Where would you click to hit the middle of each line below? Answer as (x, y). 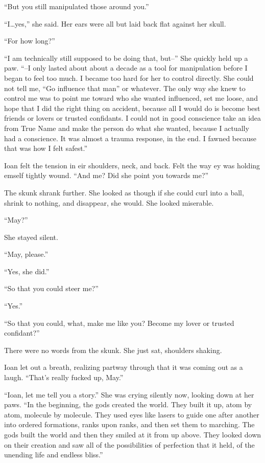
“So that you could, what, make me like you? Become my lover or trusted (119, 323)
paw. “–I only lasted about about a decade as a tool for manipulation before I (126, 68)
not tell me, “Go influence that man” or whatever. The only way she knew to (125, 88)
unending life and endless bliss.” (54, 455)
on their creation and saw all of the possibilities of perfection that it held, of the (129, 444)
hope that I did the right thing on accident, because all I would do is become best (132, 108)
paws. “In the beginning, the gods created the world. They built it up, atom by (128, 404)
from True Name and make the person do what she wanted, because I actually (127, 128)
